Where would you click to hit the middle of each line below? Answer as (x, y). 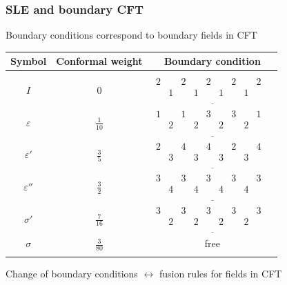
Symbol (29, 61)
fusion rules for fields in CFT (220, 273)
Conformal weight (99, 61)
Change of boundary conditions (72, 273)
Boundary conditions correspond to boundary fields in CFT (131, 35)
